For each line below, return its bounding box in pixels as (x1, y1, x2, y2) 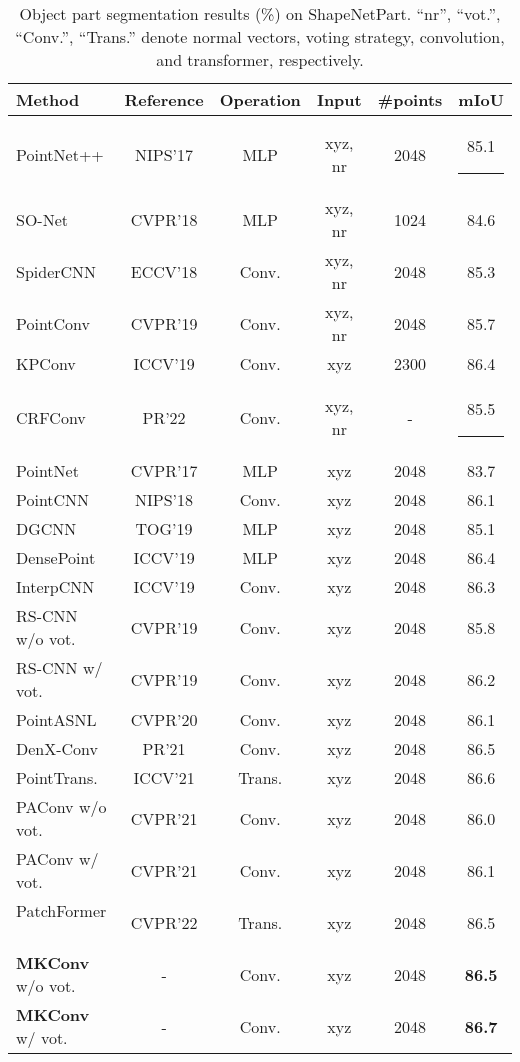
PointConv (16, 311, 91, 335)
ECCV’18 (130, 259, 198, 283)
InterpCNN (16, 575, 95, 598)
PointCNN (16, 488, 90, 511)
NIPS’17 (135, 142, 194, 166)
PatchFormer (16, 899, 107, 922)
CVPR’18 (130, 207, 198, 231)
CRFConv (16, 405, 86, 429)
